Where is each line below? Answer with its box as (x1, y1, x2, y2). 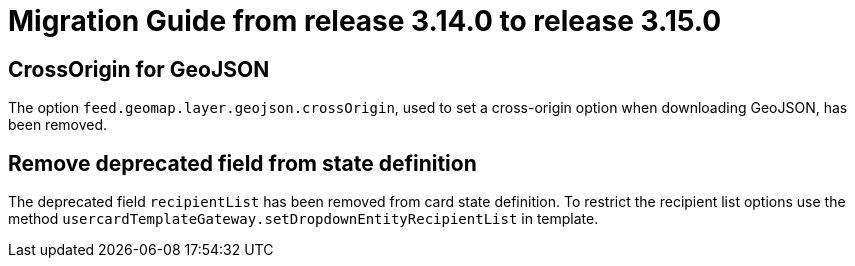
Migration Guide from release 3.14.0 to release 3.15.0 (8, 4, 722, 38)
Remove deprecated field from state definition (8, 150, 477, 176)
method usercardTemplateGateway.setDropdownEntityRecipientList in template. (8, 210, 599, 228)
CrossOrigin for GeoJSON (8, 56, 270, 82)
